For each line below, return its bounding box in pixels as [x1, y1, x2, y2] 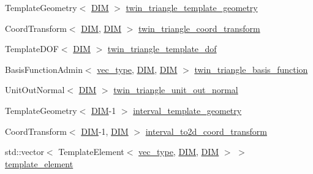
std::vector [5, 145, 44, 158]
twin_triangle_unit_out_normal [113, 83, 238, 96]
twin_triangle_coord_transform [138, 21, 260, 34]
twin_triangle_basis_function [194, 62, 308, 75]
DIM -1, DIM [81, 124, 129, 137]
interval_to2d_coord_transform [145, 124, 267, 137]
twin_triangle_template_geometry [126, 1, 258, 13]
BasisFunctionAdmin [5, 62, 83, 75]
